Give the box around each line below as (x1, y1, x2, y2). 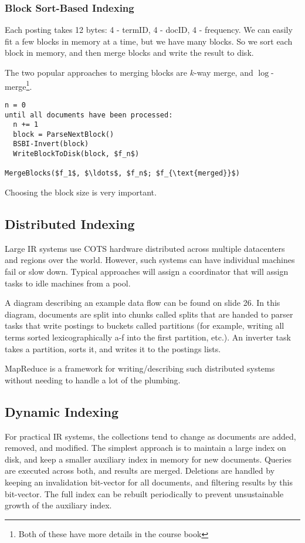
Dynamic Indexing (5, 402, 119, 420)
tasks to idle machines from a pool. (5, 276, 131, 289)
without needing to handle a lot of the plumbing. (5, 373, 181, 386)
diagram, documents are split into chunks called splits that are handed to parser (5, 308, 293, 320)
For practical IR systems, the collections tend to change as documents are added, (5, 430, 296, 442)
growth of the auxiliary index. (5, 499, 112, 511)
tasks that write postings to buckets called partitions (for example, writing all (5, 319, 284, 332)
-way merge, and (194, 66, 253, 78)
